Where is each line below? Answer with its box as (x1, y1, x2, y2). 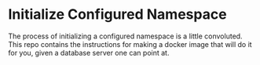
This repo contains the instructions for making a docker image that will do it (8, 39, 253, 49)
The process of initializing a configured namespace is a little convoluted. (8, 31, 243, 41)
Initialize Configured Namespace (8, 5, 227, 23)
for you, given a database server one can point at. (8, 48, 170, 57)
